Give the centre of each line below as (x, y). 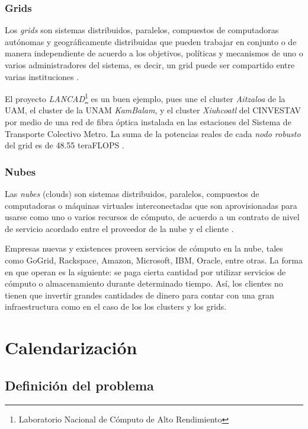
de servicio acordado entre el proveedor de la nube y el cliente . (119, 228)
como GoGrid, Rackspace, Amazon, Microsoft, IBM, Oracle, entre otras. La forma (154, 260)
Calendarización (71, 347)
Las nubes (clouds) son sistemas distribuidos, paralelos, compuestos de (132, 194)
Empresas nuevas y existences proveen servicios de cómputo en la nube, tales (144, 248)
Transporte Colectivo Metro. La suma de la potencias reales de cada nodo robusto (153, 133)
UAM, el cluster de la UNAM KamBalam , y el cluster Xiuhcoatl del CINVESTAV (153, 110)
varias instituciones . (42, 76)
